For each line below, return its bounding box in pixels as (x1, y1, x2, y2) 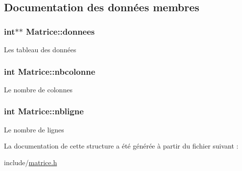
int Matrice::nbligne (4, 105, 84, 117)
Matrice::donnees (26, 25, 95, 37)
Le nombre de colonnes (4, 84, 73, 94)
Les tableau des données (4, 44, 76, 54)
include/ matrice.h (4, 157, 57, 167)
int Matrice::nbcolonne (4, 65, 96, 77)
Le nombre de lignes (4, 124, 64, 134)
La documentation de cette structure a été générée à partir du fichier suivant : (4, 141, 239, 151)
